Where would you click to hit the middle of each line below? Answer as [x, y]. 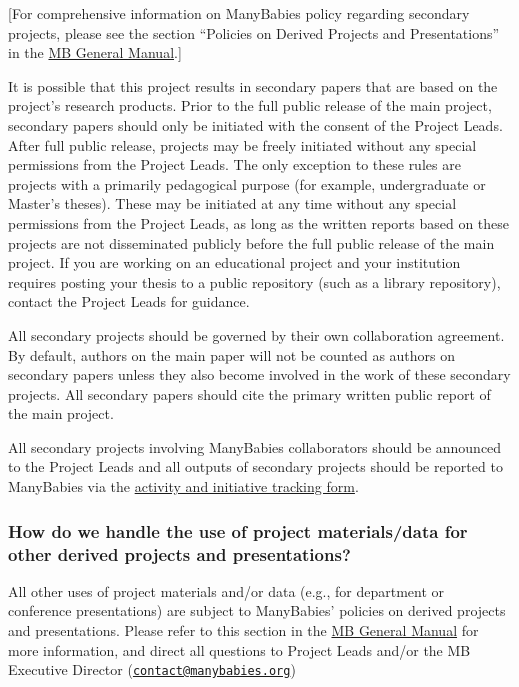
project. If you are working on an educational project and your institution [234, 262]
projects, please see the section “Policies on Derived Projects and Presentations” [254, 32]
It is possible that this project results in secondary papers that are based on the [253, 85]
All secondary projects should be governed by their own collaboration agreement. [256, 334]
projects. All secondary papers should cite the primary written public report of [249, 393]
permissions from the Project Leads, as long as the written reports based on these [259, 222]
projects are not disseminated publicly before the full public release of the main [251, 242]
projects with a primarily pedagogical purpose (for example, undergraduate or [247, 183]
